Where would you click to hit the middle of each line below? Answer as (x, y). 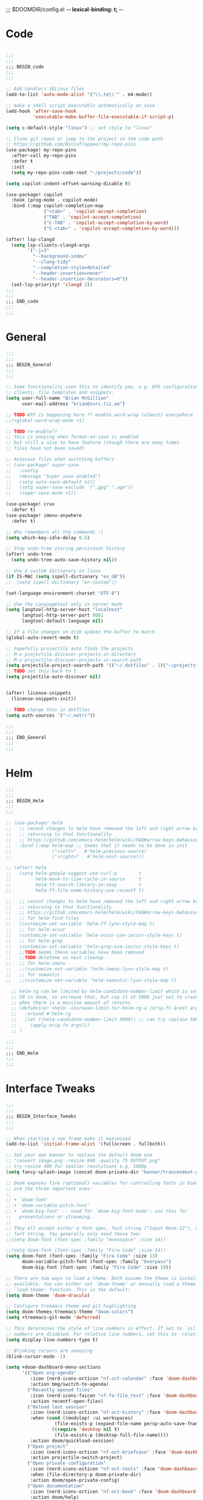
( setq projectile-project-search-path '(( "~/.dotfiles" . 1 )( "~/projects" (102, 666)
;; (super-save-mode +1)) (41, 493)
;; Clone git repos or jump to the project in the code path (85, 139)
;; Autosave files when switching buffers (60, 459)
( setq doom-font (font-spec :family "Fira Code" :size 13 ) (82, 1256)
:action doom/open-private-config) (75, 1480)
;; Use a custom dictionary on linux (53, 571)
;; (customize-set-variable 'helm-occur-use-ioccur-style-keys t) (94, 935)
